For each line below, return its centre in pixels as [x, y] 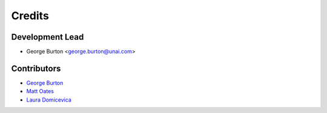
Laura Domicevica [49, 100]
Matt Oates [40, 91]
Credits [30, 16]
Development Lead [48, 37]
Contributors [36, 68]
